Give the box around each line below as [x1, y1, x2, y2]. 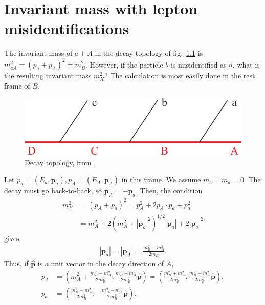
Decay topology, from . [25, 157, 96, 167]
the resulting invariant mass [4, 70, 92, 81]
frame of [4, 80, 30, 91]
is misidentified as [171, 59, 227, 70]
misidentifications [4, 18, 129, 39]
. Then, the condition [136, 185, 203, 196]
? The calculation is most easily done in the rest [104, 70, 255, 81]
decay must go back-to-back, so [4, 185, 102, 196]
